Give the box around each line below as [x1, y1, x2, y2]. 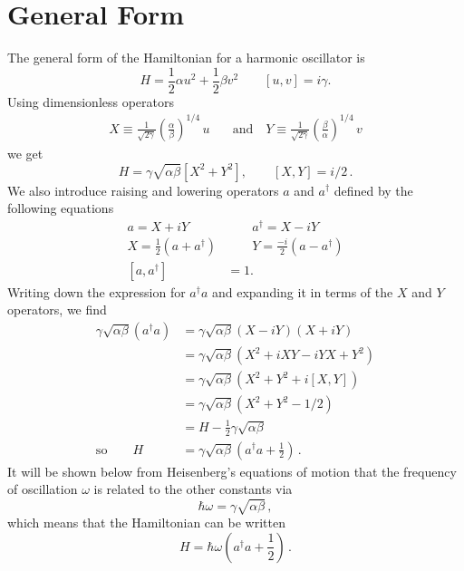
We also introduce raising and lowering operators [7, 180, 279, 199]
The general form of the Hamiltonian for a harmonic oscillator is [7, 48, 365, 67]
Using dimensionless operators [7, 92, 175, 111]
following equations [7, 198, 114, 218]
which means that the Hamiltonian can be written [7, 513, 285, 532]
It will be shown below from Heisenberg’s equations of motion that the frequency [7, 461, 457, 480]
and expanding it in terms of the [211, 282, 393, 301]
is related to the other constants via [93, 479, 293, 498]
